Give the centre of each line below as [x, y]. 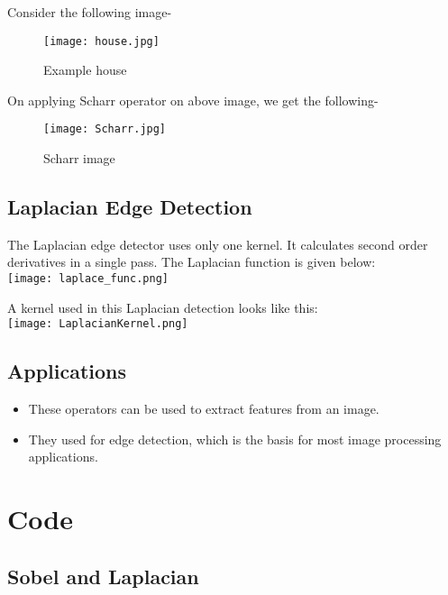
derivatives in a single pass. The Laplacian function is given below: [192, 262]
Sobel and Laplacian [103, 576]
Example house [85, 70]
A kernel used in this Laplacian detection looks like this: [163, 307]
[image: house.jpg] [101, 41]
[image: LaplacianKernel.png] [98, 324]
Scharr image [79, 158]
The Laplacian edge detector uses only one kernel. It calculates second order [218, 244]
